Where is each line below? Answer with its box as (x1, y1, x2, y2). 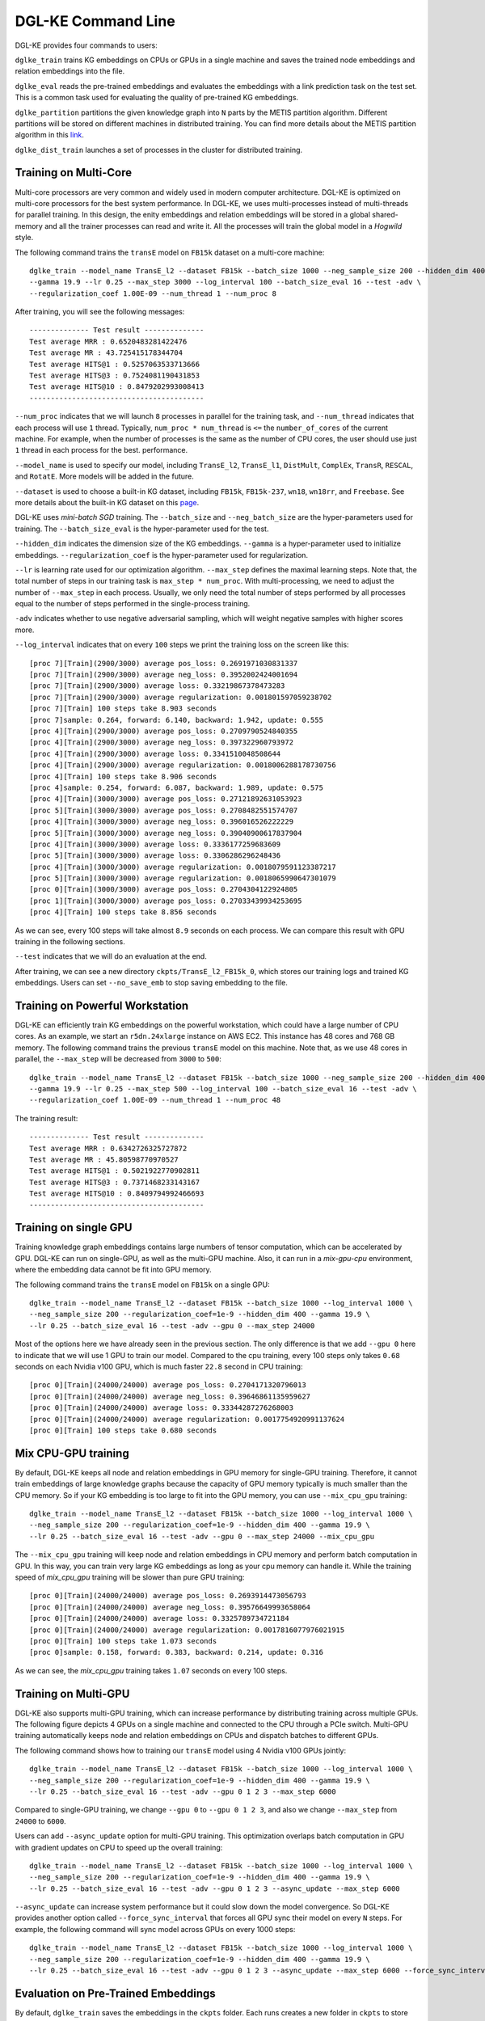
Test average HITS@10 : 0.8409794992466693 (29, 1189, 205, 1198)
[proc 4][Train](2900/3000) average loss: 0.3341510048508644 (29, 749, 281, 758)
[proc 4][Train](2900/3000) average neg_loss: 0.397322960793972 (29, 738, 294, 747)
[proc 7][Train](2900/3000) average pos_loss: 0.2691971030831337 (29, 659, 298, 668)
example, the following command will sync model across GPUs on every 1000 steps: (15, 1924, 296, 1934)
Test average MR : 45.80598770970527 (29, 1155, 179, 1164)
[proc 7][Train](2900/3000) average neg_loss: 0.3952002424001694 (29, 670, 298, 679)
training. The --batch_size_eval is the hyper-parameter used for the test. (15, 524, 269, 534)
